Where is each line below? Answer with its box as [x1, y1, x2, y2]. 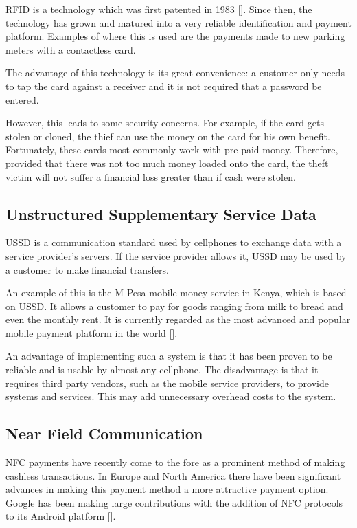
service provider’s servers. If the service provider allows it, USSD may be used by [5, 248, 347, 263]
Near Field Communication [5, 423, 203, 444]
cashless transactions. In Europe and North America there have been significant [5, 468, 341, 483]
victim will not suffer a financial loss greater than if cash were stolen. [5, 169, 296, 184]
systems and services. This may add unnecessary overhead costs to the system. [5, 389, 336, 404]
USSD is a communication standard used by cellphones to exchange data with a [5, 235, 342, 250]
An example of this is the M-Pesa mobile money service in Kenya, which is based [5, 285, 347, 300]
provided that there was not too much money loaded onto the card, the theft [5, 155, 329, 170]
